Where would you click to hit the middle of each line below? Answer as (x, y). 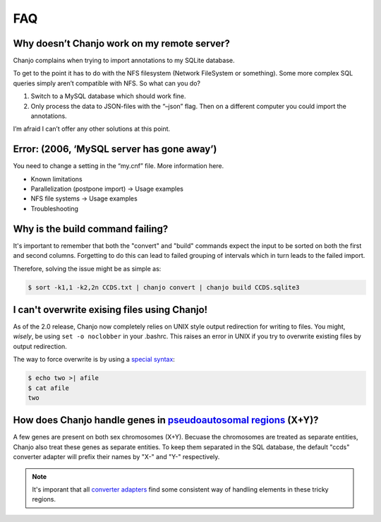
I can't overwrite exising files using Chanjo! (110, 310)
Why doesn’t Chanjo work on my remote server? (122, 43)
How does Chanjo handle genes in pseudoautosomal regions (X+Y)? (166, 420)
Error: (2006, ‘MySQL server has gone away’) (115, 149)
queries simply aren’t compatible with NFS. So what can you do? (107, 83)
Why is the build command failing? (91, 229)
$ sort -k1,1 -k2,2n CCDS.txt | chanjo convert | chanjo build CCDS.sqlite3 (164, 287)
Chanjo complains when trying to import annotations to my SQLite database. (124, 61)
